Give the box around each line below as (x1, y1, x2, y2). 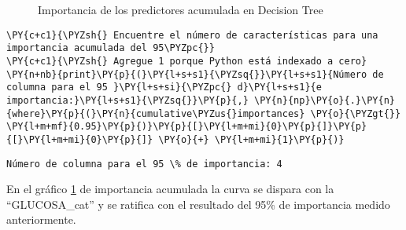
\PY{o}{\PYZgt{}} (310, 108, 401, 119)
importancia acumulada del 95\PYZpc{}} (6, 42, 215, 54)
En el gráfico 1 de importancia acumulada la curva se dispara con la (6, 181, 334, 197)
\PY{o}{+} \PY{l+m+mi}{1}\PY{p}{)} (158, 133, 345, 145)
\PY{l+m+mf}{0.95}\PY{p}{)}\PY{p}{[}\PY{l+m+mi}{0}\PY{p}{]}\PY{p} (6, 121, 367, 133)
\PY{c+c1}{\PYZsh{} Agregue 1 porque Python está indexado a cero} (6, 55, 367, 67)
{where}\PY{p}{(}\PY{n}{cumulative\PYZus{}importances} (6, 108, 305, 119)
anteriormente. (6, 211, 76, 228)
